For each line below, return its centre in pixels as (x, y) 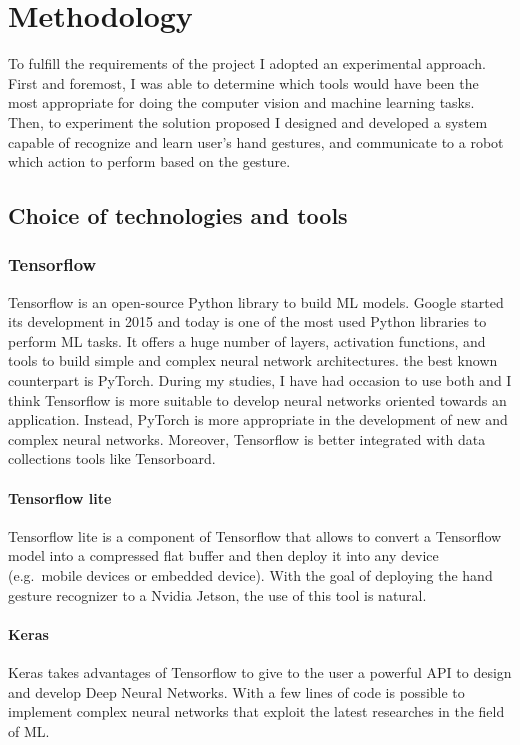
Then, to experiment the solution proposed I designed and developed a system (248, 121)
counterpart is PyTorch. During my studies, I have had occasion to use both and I (260, 380)
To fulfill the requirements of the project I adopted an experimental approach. (247, 63)
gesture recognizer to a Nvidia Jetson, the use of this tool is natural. (217, 594)
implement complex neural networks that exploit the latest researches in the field (256, 711)
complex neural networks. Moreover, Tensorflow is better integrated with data (247, 438)
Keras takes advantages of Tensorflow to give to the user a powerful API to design (260, 672)
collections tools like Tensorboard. (112, 458)
